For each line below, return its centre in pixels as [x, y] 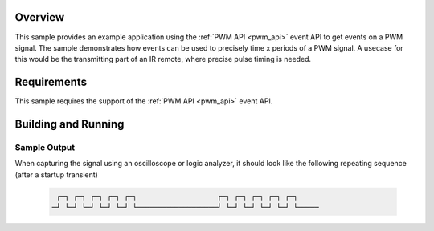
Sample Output [45, 147]
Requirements [51, 82]
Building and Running [70, 124]
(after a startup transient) [56, 174]
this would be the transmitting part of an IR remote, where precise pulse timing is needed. [163, 59]
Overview [40, 17]
